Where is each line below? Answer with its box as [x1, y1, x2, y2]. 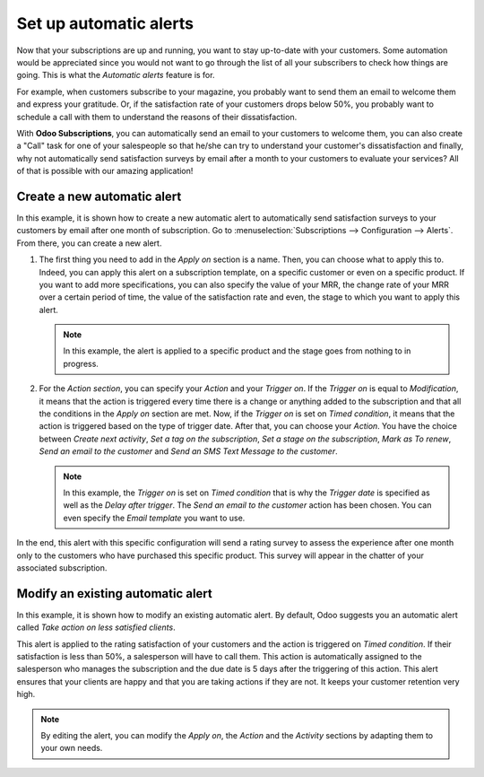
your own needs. [40, 743, 103, 754]
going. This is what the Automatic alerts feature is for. [16, 70, 215, 81]
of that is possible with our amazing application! [16, 166, 194, 177]
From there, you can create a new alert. [16, 238, 162, 249]
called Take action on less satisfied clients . [16, 622, 176, 633]
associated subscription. [16, 562, 108, 573]
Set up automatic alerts [16, 13, 194, 33]
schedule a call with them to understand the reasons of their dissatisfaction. [16, 111, 298, 122]
